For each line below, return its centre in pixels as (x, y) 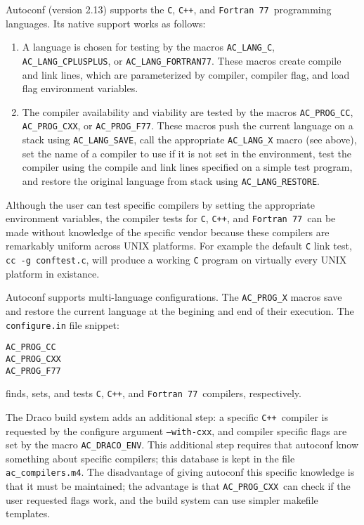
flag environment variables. (80, 88)
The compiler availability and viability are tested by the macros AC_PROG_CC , (188, 111)
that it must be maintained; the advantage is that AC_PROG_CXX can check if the (178, 486)
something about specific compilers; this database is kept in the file (150, 458)
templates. (28, 513)
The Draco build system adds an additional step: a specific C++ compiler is (167, 416)
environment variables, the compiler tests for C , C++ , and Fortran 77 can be (171, 218)
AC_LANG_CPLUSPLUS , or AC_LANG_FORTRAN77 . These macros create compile (182, 60)
